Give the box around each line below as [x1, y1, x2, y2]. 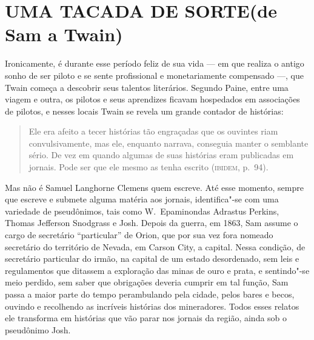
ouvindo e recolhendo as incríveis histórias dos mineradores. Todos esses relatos [5, 299, 299, 312]
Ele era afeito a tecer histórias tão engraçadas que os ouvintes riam [28, 125, 278, 138]
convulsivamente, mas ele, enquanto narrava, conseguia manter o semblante [28, 136, 309, 149]
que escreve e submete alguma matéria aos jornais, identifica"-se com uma [5, 193, 279, 205]
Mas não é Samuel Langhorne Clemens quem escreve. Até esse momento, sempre [5, 181, 304, 193]
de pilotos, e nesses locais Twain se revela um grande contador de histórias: [5, 104, 284, 117]
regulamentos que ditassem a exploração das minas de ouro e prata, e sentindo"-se [5, 264, 310, 276]
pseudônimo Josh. [5, 323, 71, 336]
